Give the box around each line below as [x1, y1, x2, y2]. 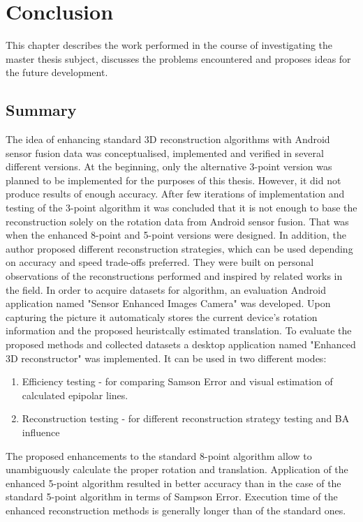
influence [22, 424, 60, 439]
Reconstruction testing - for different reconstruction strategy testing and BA [22, 411, 350, 426]
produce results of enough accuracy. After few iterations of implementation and [6, 186, 345, 201]
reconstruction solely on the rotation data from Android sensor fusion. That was [6, 214, 349, 228]
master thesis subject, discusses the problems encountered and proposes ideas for [6, 51, 351, 66]
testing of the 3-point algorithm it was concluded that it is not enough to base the [6, 200, 357, 215]
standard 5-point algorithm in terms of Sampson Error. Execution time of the [6, 489, 338, 504]
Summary [6, 99, 77, 121]
